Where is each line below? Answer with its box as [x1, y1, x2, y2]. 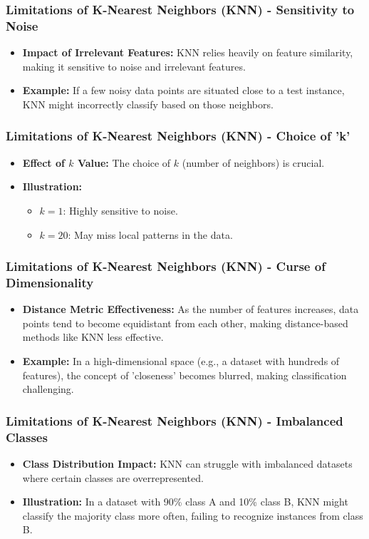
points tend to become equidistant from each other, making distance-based [22, 315, 348, 330]
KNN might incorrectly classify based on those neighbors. [22, 96, 274, 111]
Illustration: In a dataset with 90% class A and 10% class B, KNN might [22, 494, 348, 509]
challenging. [22, 381, 74, 396]
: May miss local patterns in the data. [68, 227, 233, 242]
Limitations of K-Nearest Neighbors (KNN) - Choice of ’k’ [6, 127, 350, 145]
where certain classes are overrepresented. [22, 470, 204, 485]
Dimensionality [6, 273, 94, 291]
